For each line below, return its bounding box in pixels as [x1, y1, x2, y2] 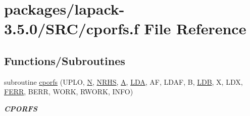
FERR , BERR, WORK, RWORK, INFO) [4, 86, 133, 97]
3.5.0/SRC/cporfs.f [4, 18, 139, 39]
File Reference [144, 18, 246, 39]
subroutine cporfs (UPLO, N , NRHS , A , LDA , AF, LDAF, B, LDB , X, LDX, [4, 76, 243, 87]
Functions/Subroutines [4, 52, 125, 68]
